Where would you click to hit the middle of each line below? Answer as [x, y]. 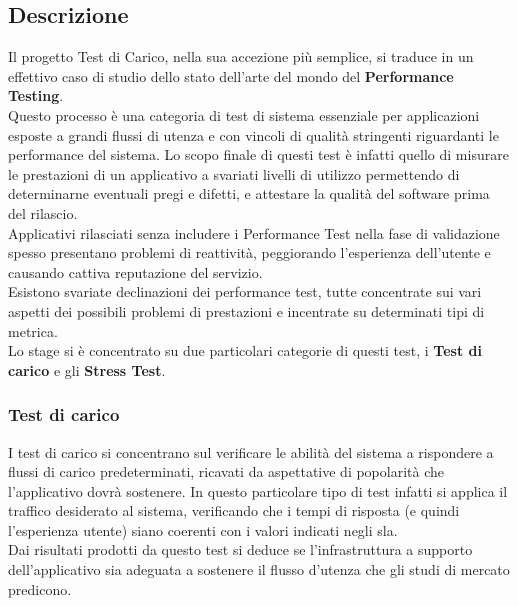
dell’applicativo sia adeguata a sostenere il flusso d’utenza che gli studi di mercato [259, 569]
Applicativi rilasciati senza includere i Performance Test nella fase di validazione [254, 232]
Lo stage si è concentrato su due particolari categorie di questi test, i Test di [245, 350]
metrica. [33, 330]
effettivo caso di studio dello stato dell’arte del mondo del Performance [231, 75]
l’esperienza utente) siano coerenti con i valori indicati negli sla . [203, 529]
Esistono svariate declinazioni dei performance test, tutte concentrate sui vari [245, 291]
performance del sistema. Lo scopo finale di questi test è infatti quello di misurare [258, 154]
